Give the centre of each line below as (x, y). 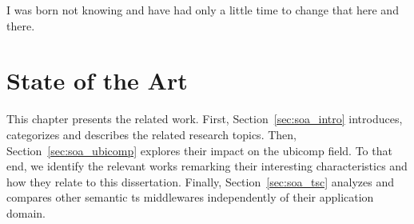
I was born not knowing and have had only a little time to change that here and (203, 10)
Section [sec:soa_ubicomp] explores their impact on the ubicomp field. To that (199, 150)
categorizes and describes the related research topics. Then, (151, 134)
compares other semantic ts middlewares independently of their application (190, 197)
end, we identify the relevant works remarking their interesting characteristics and (207, 166)
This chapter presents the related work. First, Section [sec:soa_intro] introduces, (205, 119)
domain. (26, 212)
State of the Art (97, 80)
